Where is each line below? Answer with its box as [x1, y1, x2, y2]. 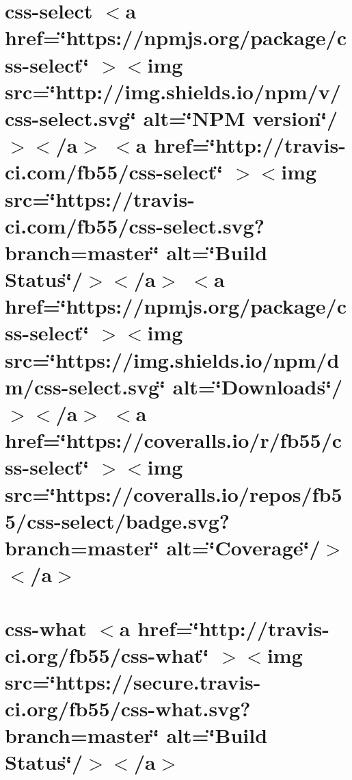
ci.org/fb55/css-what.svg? [5, 694, 251, 722]
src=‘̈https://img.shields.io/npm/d [5, 345, 340, 373]
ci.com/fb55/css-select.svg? [5, 211, 265, 239]
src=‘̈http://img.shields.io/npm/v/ [5, 77, 341, 105]
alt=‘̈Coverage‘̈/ [166, 533, 321, 561]
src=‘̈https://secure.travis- [5, 667, 261, 695]
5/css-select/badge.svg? [5, 506, 230, 534]
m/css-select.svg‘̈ [5, 372, 166, 400]
